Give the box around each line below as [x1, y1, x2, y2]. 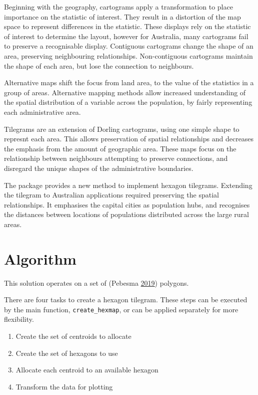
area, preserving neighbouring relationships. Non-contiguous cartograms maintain [4, 50, 253, 61]
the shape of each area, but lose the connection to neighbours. [4, 60, 194, 71]
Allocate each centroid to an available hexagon [15, 364, 158, 375]
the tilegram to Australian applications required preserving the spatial [4, 189, 219, 200]
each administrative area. [4, 106, 81, 117]
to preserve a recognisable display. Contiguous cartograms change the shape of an [4, 41, 253, 51]
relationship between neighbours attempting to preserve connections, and [4, 153, 228, 163]
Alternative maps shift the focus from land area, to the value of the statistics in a [4, 77, 254, 88]
